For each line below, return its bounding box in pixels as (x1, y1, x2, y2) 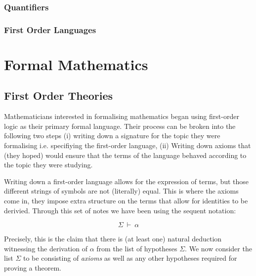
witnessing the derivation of (4, 243, 87, 253)
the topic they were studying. (4, 159, 93, 170)
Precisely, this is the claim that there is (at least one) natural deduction (4, 234, 222, 244)
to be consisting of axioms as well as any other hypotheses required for (23, 253, 237, 263)
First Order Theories (4, 88, 113, 103)
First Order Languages (4, 23, 96, 36)
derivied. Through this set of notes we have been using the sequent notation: (4, 205, 236, 215)
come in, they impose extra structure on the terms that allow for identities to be (4, 196, 248, 206)
